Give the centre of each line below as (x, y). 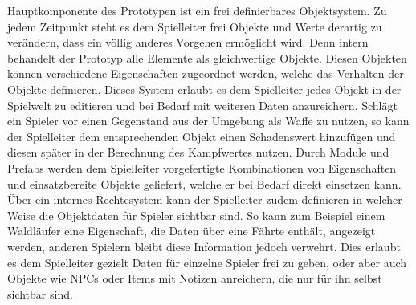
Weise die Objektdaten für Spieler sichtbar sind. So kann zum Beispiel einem (196, 215)
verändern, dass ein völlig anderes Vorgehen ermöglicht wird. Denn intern (188, 42)
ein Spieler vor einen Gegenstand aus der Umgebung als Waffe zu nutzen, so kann (208, 121)
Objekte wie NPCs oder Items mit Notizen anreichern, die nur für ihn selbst (195, 278)
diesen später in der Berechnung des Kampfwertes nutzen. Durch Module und (198, 152)
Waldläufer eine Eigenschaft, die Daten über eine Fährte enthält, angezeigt (192, 231)
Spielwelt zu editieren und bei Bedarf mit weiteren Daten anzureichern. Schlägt (202, 105)
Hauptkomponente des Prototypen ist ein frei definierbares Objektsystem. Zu (197, 10)
